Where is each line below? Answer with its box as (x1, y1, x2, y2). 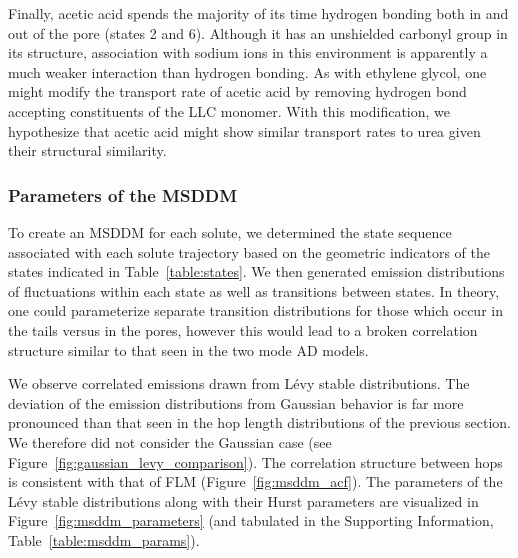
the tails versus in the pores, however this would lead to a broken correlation (8, 319, 478, 340)
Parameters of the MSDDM (8, 182, 238, 207)
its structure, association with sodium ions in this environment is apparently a (8, 42, 488, 63)
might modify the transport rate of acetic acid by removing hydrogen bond (8, 81, 467, 102)
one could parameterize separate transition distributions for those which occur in (8, 300, 503, 321)
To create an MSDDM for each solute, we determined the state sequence (8, 221, 452, 242)
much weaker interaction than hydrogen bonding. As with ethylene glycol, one (8, 61, 487, 82)
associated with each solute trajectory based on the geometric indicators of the (8, 241, 490, 262)
